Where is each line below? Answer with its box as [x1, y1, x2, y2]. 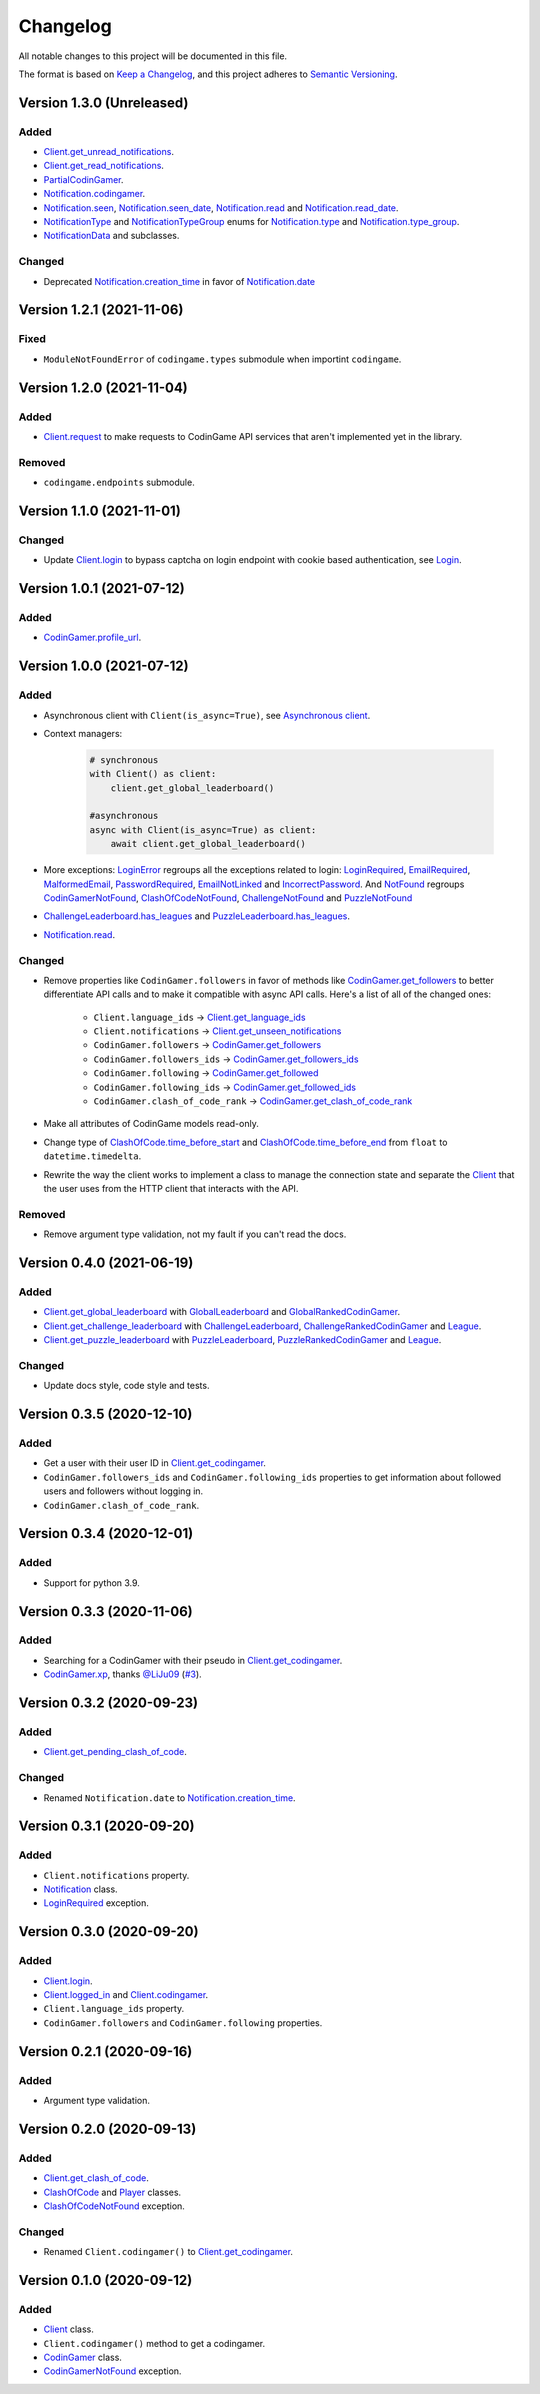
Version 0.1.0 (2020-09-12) [18, 2271, 193, 2289]
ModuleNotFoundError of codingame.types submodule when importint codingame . [43, 353, 402, 365]
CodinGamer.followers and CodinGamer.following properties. [43, 2016, 323, 2029]
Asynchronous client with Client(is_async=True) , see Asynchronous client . [43, 709, 371, 721]
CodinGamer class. [43, 2351, 122, 2363]
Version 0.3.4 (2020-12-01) [18, 1525, 194, 1542]
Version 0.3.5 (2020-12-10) [18, 1406, 193, 1423]
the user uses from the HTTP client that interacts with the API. [43, 1182, 299, 1194]
